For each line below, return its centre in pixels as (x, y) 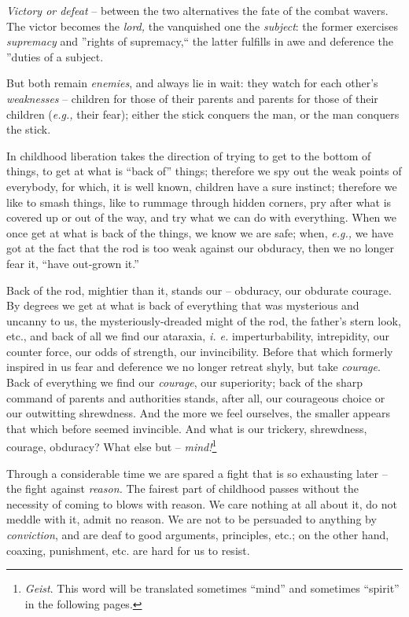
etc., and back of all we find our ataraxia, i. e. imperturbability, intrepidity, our (198, 336)
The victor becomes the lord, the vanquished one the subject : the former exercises (202, 26)
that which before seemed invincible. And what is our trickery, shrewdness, (187, 428)
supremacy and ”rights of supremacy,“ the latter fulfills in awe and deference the (200, 41)
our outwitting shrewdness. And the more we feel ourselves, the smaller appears (199, 413)
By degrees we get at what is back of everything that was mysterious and (183, 305)
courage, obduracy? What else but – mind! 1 (112, 446)
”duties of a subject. (55, 56)
